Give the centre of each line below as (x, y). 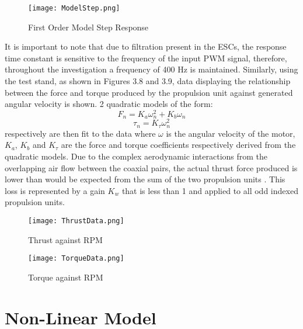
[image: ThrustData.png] (76, 221)
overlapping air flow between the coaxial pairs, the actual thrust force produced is (151, 167)
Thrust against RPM (65, 239)
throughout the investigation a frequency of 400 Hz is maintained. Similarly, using (151, 69)
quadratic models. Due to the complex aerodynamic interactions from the (136, 156)
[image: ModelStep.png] (74, 8)
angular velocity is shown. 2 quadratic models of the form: (109, 104)
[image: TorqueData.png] (76, 259)
